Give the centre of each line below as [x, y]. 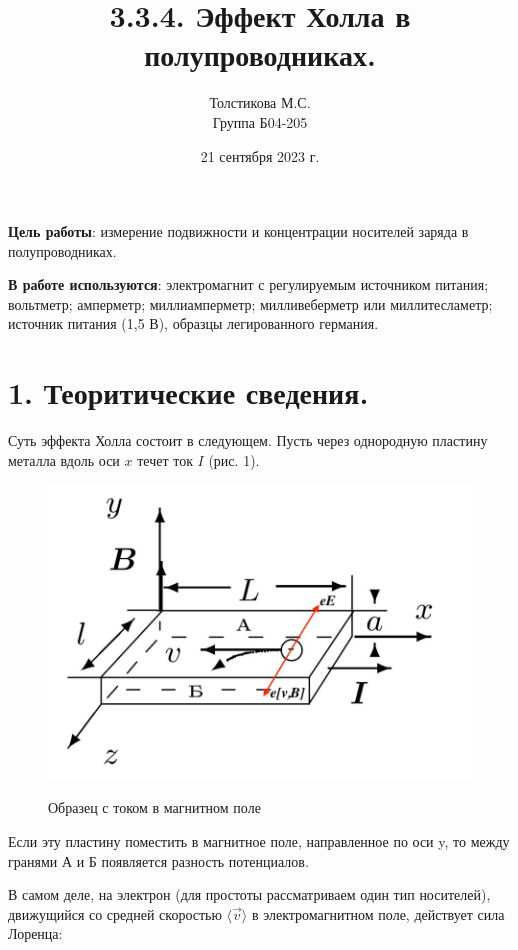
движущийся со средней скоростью [115, 913]
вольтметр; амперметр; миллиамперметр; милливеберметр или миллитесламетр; [250, 303]
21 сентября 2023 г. [260, 155]
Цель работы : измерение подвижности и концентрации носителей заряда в [238, 231]
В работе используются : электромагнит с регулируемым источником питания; [248, 284]
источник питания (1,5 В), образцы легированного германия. [193, 323]
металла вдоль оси [64, 459]
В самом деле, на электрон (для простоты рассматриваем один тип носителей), [249, 894]
